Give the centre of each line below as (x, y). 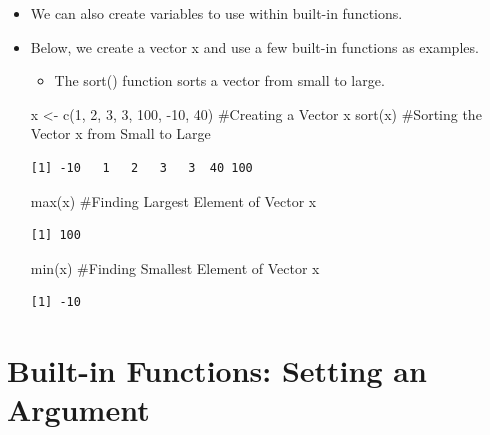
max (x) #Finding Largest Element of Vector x (173, 200)
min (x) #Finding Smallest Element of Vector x (175, 267)
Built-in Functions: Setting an (217, 370)
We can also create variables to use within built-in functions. (216, 13)
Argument (78, 409)
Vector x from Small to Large (120, 133)
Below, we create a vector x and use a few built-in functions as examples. (254, 46)
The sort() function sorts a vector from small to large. (219, 80)
